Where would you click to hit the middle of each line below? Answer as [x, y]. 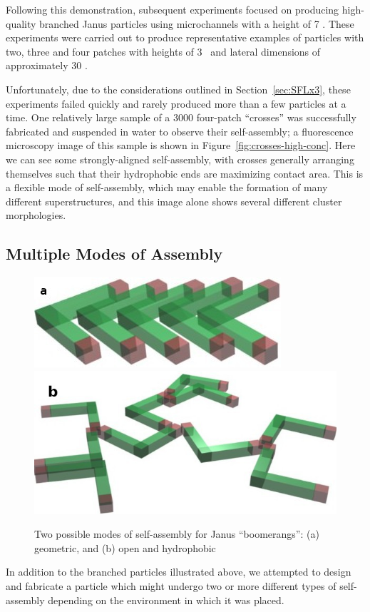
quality [21, 23]
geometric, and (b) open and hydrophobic [125, 547]
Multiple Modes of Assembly [114, 254]
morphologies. [36, 215]
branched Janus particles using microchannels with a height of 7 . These [197, 23]
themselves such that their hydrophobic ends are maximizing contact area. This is [185, 173]
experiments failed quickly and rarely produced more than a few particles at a [176, 103]
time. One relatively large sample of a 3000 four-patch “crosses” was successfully [181, 117]
